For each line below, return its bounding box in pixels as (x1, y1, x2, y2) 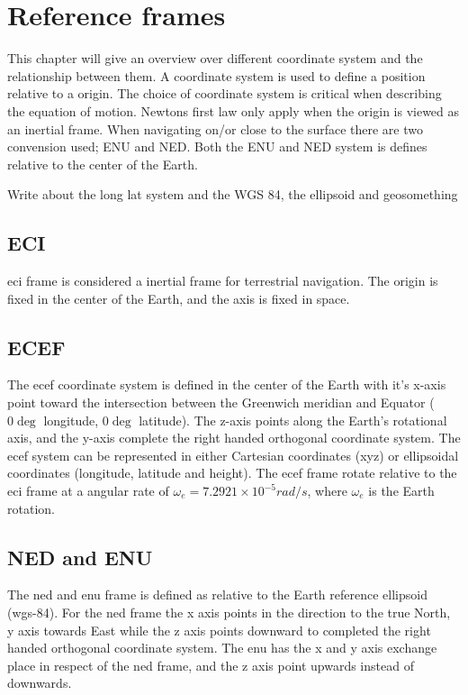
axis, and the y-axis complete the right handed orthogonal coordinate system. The (7, 428, 461, 447)
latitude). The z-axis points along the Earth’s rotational (139, 410, 447, 429)
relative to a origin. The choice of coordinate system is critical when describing (7, 84, 442, 103)
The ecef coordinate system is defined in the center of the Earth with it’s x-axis (7, 375, 446, 394)
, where (307, 481, 347, 500)
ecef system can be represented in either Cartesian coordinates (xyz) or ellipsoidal (7, 445, 459, 464)
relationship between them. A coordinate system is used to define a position (7, 66, 426, 85)
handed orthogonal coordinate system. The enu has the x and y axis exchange (7, 638, 437, 657)
